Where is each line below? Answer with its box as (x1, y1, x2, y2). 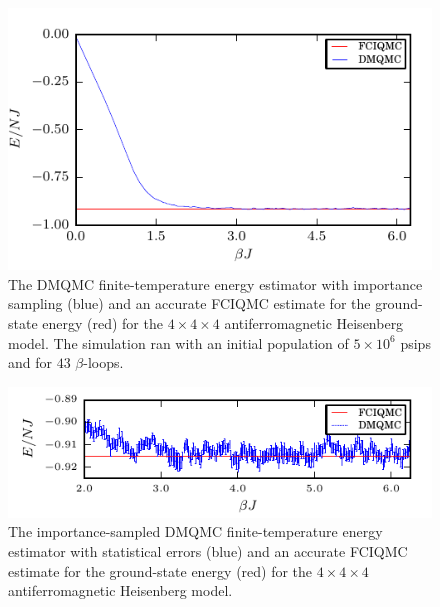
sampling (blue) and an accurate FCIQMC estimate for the (8, 293, 371, 314)
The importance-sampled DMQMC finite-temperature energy (8, 521, 383, 542)
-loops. (83, 352, 124, 373)
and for (8, 352, 53, 373)
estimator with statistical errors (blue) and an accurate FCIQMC (8, 541, 408, 562)
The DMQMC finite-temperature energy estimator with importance (8, 273, 423, 294)
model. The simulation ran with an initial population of (8, 332, 349, 353)
